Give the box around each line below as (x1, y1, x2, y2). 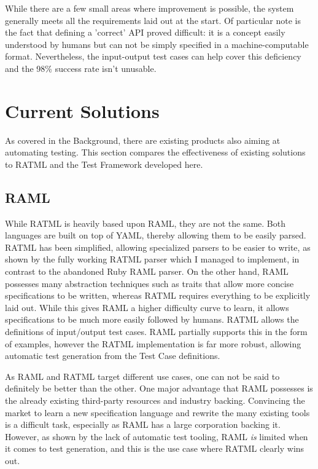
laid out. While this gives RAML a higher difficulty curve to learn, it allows (5, 301, 289, 313)
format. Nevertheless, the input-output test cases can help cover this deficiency (5, 50, 301, 63)
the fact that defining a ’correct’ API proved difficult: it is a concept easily (5, 26, 285, 39)
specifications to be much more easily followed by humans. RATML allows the (5, 313, 299, 326)
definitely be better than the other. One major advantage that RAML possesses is (5, 382, 313, 395)
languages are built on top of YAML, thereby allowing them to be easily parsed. (5, 229, 306, 242)
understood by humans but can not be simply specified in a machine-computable (5, 37, 309, 50)
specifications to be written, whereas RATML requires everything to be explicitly (5, 289, 311, 302)
